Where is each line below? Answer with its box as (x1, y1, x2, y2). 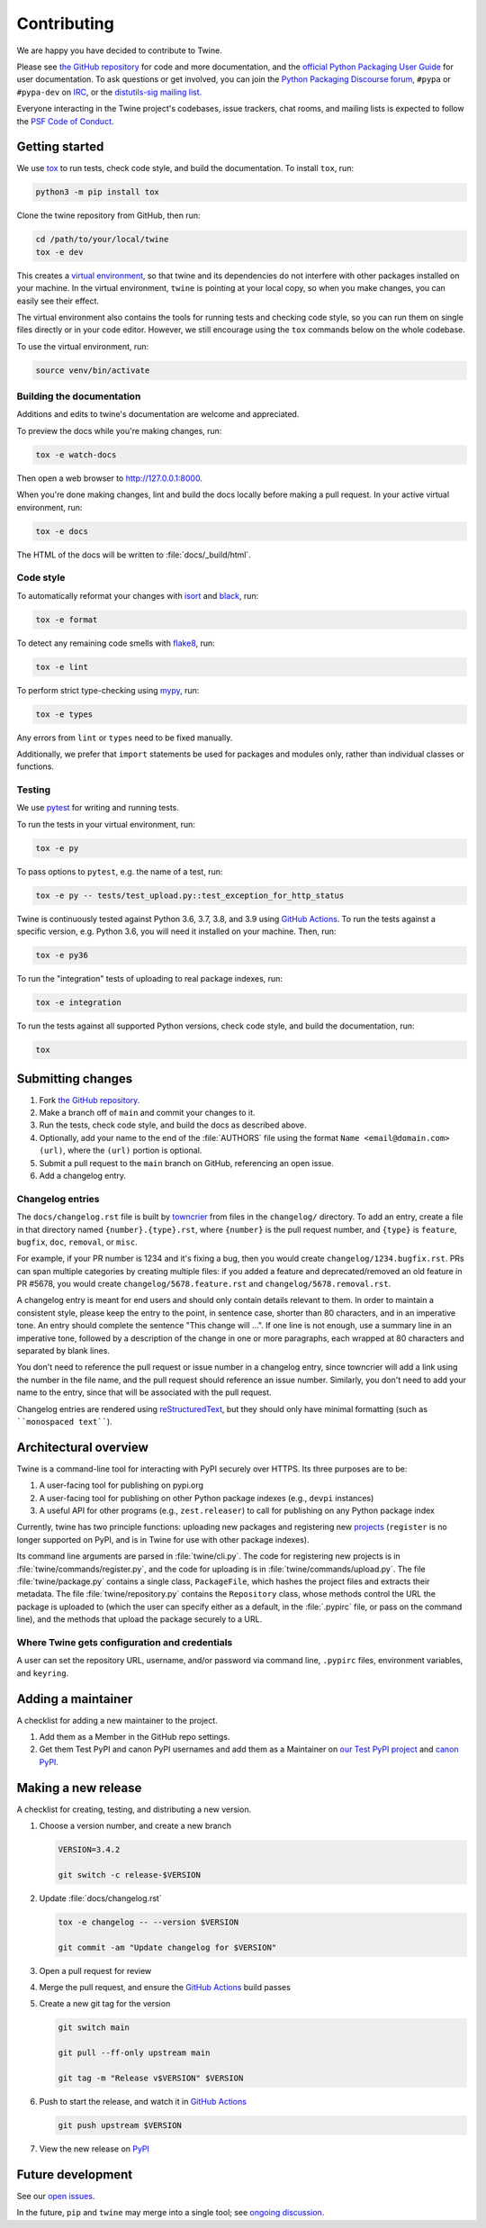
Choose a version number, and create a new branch (39, 1820, 231, 1832)
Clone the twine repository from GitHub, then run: (16, 210, 201, 221)
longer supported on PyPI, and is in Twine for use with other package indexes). (16, 1534, 310, 1544)
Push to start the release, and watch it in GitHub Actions (39, 2096, 247, 2106)
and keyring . (16, 1667, 69, 1679)
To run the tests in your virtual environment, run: (16, 819, 195, 829)
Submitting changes (16, 1071, 133, 1086)
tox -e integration (35, 998, 121, 1008)
